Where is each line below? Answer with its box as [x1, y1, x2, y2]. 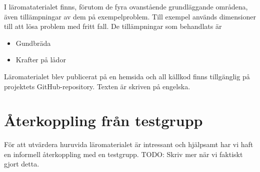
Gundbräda [15, 37, 51, 48]
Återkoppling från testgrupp [4, 110, 203, 131]
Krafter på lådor [15, 54, 66, 65]
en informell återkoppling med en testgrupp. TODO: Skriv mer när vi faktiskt [4, 149, 243, 159]
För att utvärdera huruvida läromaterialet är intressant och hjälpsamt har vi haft [4, 139, 253, 150]
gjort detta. [4, 159, 39, 169]
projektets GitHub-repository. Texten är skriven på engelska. [4, 81, 190, 91]
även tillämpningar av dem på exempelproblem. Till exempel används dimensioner [4, 11, 256, 21]
